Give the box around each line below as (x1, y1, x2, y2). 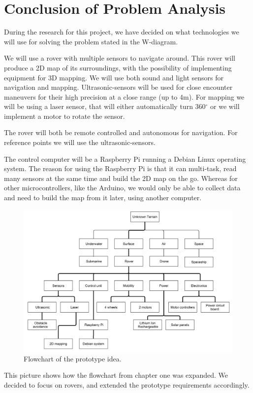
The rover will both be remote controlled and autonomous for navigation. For (4, 127, 238, 138)
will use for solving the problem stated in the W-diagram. (4, 36, 178, 46)
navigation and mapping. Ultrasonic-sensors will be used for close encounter (4, 82, 233, 92)
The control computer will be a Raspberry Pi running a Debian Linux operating (4, 153, 246, 164)
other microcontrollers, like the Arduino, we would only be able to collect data (4, 182, 241, 193)
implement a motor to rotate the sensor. (4, 110, 125, 121)
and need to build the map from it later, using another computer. (4, 192, 202, 203)
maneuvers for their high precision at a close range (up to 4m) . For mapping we (4, 91, 245, 102)
